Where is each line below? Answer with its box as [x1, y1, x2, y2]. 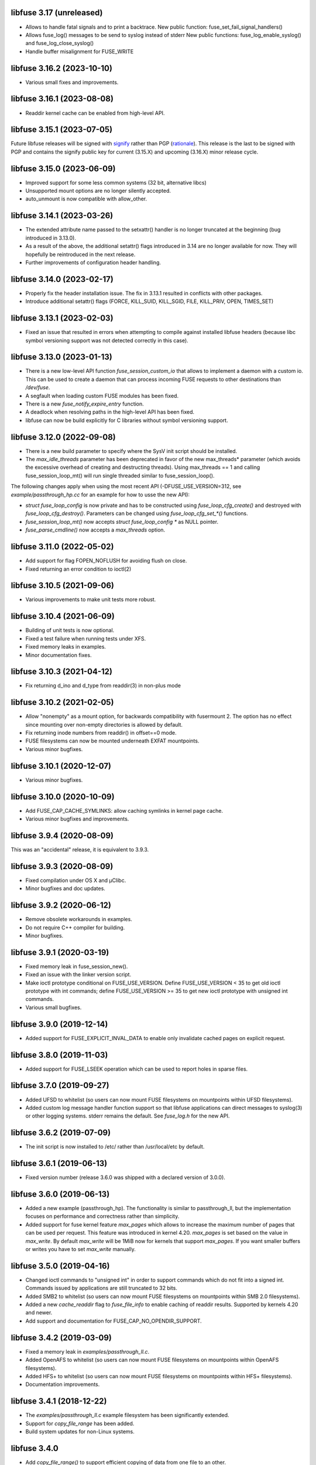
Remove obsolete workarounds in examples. [25, 916, 133, 923]
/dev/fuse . [25, 384, 50, 391]
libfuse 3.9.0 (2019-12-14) [11, 1019, 108, 1029]
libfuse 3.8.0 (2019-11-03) [11, 1050, 108, 1060]
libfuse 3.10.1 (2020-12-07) [11, 761, 111, 771]
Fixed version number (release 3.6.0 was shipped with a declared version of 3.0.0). [25, 1174, 225, 1181]
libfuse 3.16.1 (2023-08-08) [11, 94, 114, 104]
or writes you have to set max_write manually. [25, 1246, 136, 1252]
